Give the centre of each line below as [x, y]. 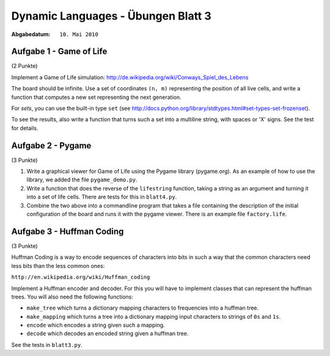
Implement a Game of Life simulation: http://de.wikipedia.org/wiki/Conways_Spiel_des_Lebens [130, 77]
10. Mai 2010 [79, 34]
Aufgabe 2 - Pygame [51, 146]
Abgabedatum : [31, 34]
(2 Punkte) [24, 66]
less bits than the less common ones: [58, 266]
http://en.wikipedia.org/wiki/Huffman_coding [81, 277]
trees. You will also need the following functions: [72, 297]
